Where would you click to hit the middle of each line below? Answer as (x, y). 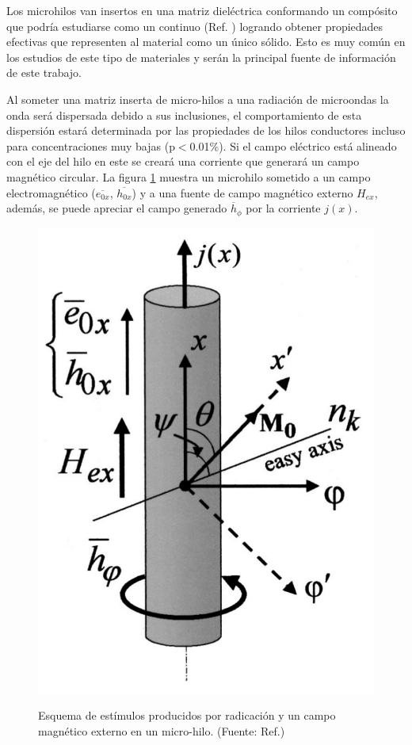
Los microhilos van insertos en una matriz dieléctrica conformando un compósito (202, 10)
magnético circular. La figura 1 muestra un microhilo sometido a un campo (189, 176)
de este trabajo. (44, 73)
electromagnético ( (51, 192)
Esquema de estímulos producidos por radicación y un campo (187, 715)
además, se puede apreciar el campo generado (117, 208)
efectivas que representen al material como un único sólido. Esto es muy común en (206, 42)
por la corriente (283, 208)
